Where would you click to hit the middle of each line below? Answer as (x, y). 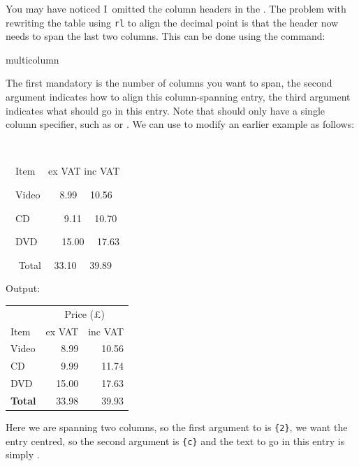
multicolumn (32, 59)
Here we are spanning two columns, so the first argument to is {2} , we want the (177, 427)
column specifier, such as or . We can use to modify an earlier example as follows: (180, 124)
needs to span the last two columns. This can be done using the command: (166, 36)
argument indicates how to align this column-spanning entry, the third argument (178, 97)
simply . (23, 454)
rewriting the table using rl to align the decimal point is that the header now (172, 22)
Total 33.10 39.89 (65, 264)
